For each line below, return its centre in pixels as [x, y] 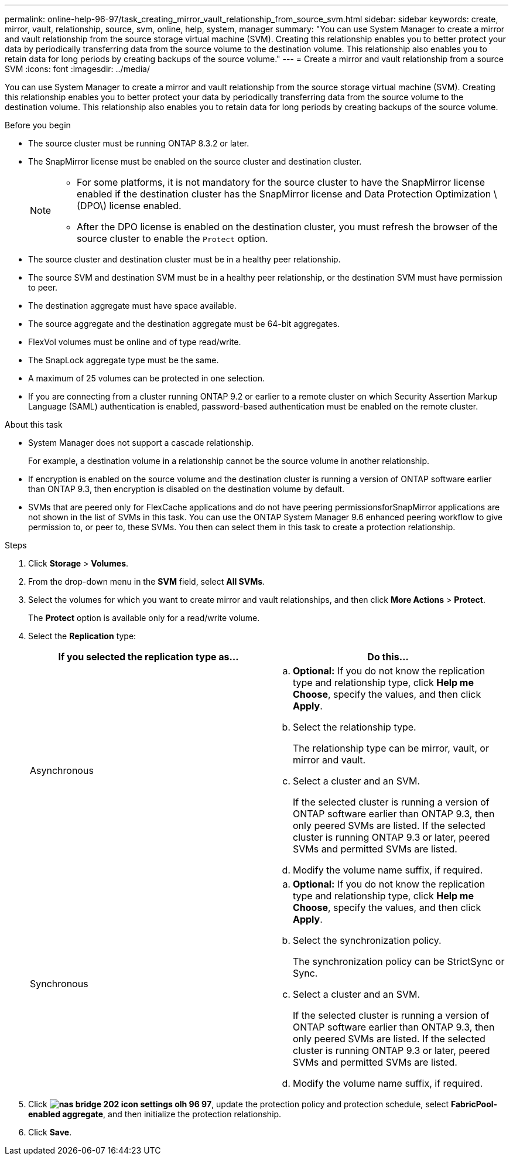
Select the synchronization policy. [367, 940]
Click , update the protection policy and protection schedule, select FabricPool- [263, 1104]
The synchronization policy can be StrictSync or [399, 961]
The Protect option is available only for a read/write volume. [144, 618]
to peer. [43, 287]
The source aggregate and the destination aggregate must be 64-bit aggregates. [184, 324]
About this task [34, 424]
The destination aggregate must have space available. [132, 306]
